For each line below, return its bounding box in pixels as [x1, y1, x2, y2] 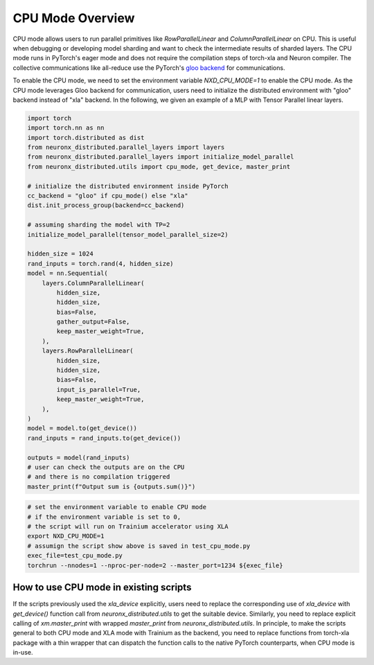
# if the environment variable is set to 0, [27, 513, 181, 521]
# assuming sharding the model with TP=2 [27, 221, 170, 229]
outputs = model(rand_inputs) [27, 454, 130, 461]
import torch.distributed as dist [27, 134, 145, 141]
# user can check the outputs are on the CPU [27, 463, 185, 471]
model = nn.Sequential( [27, 269, 109, 277]
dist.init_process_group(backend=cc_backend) [27, 202, 185, 209]
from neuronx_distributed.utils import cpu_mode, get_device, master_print [27, 163, 291, 170]
